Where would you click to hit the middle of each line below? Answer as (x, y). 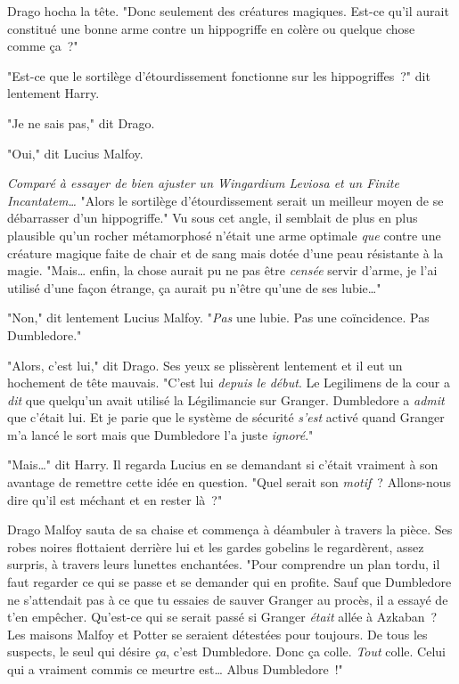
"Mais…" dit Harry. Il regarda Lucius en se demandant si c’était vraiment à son (223, 464)
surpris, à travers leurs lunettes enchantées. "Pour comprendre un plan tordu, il (224, 564)
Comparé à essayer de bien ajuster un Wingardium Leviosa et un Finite (203, 183)
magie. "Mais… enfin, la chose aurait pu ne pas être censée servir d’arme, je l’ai (222, 270)
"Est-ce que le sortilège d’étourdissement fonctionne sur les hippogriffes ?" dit (219, 75)
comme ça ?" (43, 46)
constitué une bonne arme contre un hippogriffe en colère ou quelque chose (211, 28)
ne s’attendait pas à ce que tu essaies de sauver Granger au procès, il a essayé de (228, 599)
